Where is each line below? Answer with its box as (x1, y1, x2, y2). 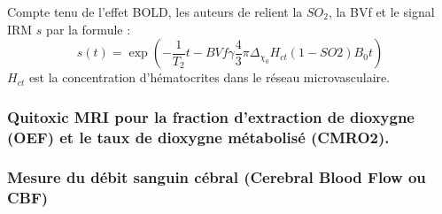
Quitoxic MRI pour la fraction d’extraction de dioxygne (7, 105, 415, 127)
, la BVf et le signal (328, 3, 435, 20)
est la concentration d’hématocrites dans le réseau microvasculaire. (28, 68, 391, 87)
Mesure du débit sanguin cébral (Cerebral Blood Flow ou (7, 166, 426, 188)
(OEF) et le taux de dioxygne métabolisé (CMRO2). (7, 126, 390, 148)
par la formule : (46, 19, 131, 38)
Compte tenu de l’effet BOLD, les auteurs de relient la (7, 3, 303, 20)
